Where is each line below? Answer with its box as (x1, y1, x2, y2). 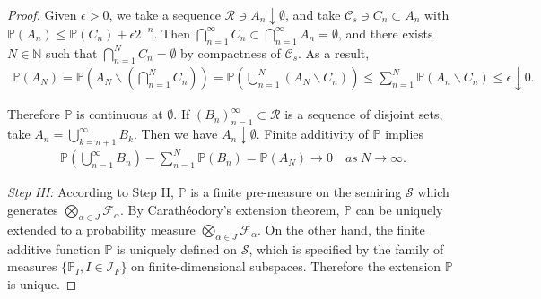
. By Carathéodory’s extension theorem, (120, 201, 340, 219)
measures (7, 257, 57, 276)
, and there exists (337, 23, 433, 42)
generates (7, 201, 58, 219)
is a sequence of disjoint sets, (284, 105, 443, 124)
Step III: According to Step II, (7, 183, 174, 201)
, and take (285, 5, 341, 23)
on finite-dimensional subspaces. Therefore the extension (131, 257, 441, 276)
